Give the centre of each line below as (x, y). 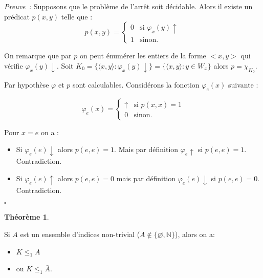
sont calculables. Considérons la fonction (136, 84)
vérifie (14, 65)
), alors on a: (195, 234)
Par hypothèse (27, 84)
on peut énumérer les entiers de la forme (143, 56)
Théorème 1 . (27, 217)
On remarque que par (38, 56)
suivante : (243, 84)
